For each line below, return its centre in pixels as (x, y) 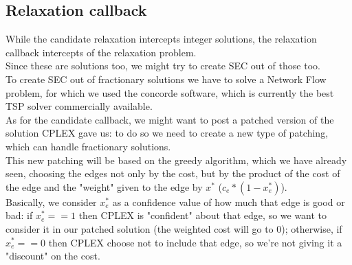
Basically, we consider (51, 201)
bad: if (19, 215)
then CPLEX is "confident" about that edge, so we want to (203, 215)
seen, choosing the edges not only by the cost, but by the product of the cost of (173, 173)
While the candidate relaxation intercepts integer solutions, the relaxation (161, 39)
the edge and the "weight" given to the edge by (104, 186)
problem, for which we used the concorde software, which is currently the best (170, 92)
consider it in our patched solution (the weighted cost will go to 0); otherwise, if (174, 228)
